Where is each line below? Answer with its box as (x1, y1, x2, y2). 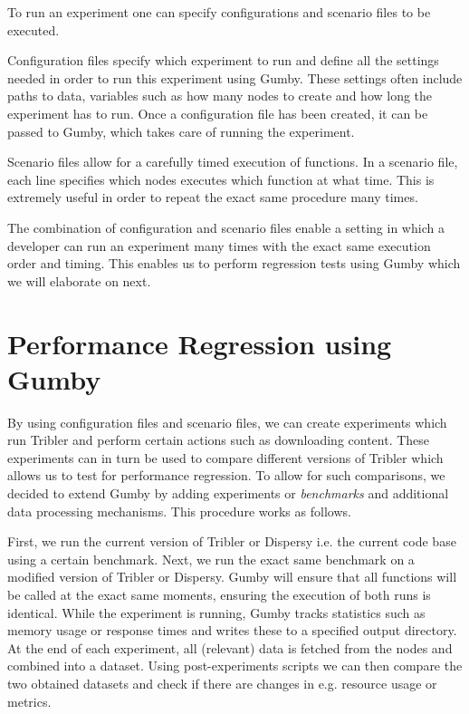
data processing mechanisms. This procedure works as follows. (7, 501, 351, 520)
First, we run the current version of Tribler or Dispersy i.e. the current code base (7, 532, 456, 551)
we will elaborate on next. (7, 271, 151, 290)
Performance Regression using (7, 324, 392, 362)
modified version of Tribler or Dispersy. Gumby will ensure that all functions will (7, 567, 457, 586)
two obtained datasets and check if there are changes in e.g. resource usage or (7, 673, 437, 692)
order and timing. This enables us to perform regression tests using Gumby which (7, 254, 461, 273)
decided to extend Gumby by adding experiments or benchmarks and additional (7, 484, 449, 502)
